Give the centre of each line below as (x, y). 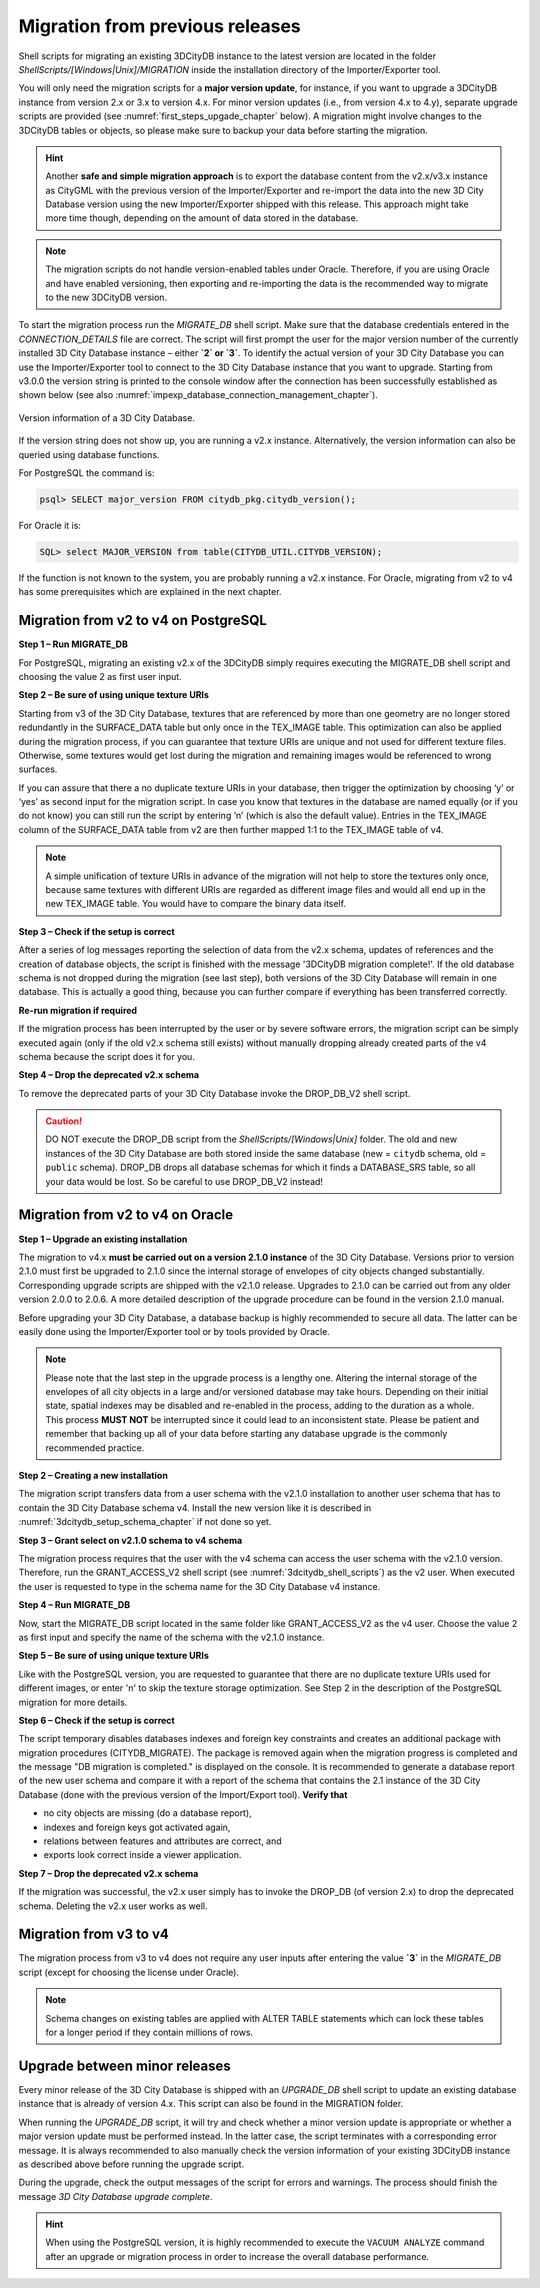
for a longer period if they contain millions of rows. (149, 2032)
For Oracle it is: (50, 525)
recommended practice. (95, 1447)
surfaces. (38, 769)
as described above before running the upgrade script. (131, 2164)
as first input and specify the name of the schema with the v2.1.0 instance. (171, 1637)
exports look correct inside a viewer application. (142, 1855)
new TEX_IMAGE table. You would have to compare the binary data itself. (196, 904)
